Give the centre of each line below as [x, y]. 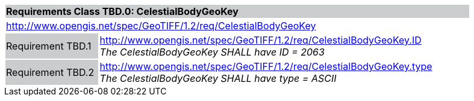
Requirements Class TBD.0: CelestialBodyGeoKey [122, 11]
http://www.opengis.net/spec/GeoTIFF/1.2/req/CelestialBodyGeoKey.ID [260, 40]
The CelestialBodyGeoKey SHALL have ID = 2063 [212, 52]
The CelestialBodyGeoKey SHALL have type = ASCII [218, 78]
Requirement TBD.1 [49, 46]
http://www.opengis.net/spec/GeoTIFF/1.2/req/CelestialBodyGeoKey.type [266, 66]
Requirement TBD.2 [50, 72]
